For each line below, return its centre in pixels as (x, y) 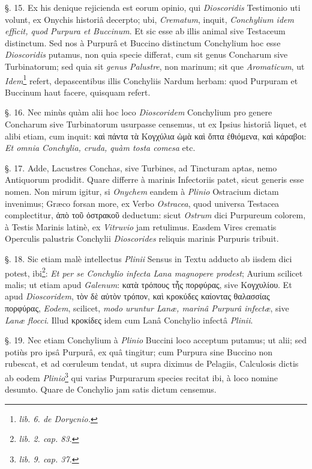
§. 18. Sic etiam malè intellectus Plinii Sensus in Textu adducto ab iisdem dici (148, 258)
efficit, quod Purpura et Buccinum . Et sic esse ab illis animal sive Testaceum (145, 31)
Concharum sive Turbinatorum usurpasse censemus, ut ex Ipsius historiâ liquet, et (156, 124)
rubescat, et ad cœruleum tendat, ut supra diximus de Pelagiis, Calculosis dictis (152, 363)
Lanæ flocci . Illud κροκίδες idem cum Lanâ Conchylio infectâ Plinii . (129, 320)
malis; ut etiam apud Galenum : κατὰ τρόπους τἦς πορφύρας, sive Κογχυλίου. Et (148, 284)
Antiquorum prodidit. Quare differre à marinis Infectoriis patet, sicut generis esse (154, 179)
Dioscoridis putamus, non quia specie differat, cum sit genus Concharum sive (146, 54)
